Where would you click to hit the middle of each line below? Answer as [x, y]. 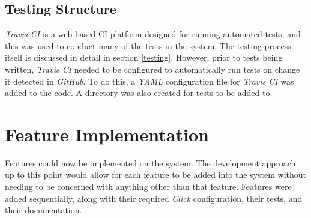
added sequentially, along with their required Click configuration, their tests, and [154, 198]
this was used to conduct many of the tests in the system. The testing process [148, 45]
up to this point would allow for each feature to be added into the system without [155, 174]
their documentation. [44, 210]
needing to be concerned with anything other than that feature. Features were [148, 186]
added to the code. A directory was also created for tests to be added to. [139, 93]
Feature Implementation [107, 134]
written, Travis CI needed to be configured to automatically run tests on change [152, 69]
